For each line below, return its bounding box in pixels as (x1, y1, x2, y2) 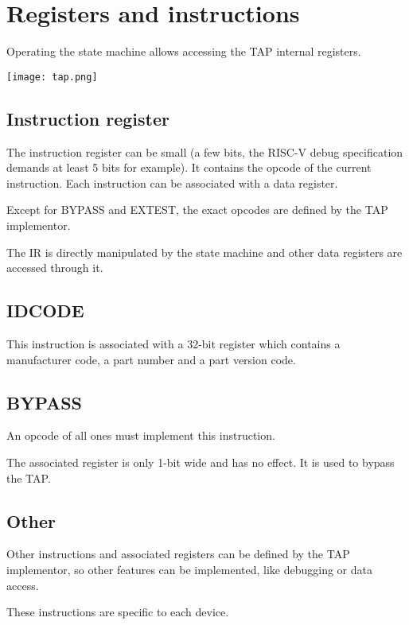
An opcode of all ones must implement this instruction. (6, 427, 275, 444)
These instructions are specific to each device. (6, 604, 229, 620)
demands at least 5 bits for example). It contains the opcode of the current (6, 159, 372, 176)
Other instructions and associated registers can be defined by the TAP (6, 545, 350, 562)
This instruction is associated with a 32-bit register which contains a (6, 335, 341, 351)
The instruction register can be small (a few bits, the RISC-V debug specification (6, 143, 403, 160)
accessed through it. (6, 259, 103, 276)
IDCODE (6, 298, 84, 323)
